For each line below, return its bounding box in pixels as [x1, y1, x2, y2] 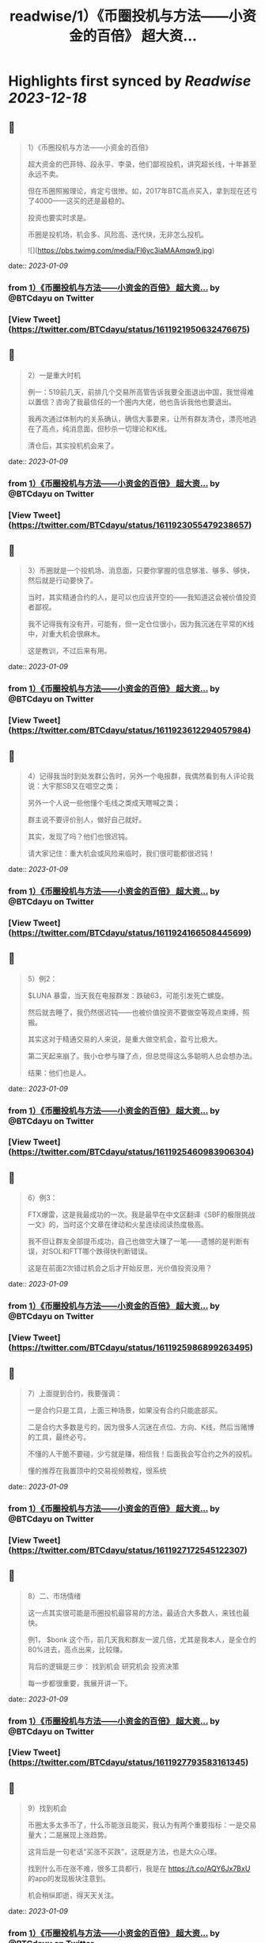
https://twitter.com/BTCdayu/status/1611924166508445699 [11, 927, 249, 938]
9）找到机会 [27, 1803, 67, 1813]
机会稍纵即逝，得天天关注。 [27, 1891, 119, 1900]
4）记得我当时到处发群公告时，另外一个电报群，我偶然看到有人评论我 [27, 771, 255, 781]
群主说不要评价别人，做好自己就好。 [27, 814, 146, 824]
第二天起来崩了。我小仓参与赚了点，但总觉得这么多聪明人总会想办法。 [27, 1051, 257, 1061]
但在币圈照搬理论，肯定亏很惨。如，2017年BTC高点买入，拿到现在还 [27, 186, 251, 195]
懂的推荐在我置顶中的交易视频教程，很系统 [27, 1466, 167, 1475]
